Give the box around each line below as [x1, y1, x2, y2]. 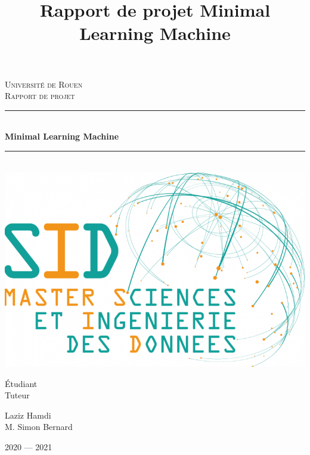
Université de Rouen [5, 78, 83, 90]
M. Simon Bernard [5, 420, 73, 433]
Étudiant [5, 377, 38, 389]
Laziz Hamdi [5, 408, 51, 421]
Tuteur [5, 389, 30, 401]
